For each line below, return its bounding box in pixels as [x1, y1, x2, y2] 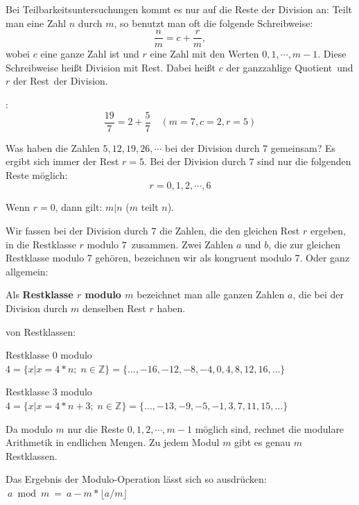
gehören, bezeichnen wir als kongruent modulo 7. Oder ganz [95, 250, 350, 265]
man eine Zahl [6, 15, 67, 30]
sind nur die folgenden [257, 154, 351, 169]
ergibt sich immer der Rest [6, 154, 119, 169]
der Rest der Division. [12, 74, 108, 88]
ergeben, [310, 223, 346, 238]
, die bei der [292, 287, 344, 302]
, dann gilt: [55, 200, 103, 214]
